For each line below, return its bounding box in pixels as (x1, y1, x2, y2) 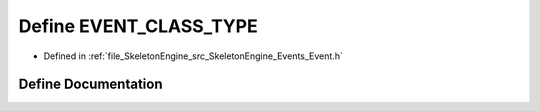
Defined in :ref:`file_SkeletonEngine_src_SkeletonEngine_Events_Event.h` (43, 50, 344, 62)
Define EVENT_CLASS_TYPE (18, 15, 259, 37)
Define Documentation (18, 76, 163, 93)
